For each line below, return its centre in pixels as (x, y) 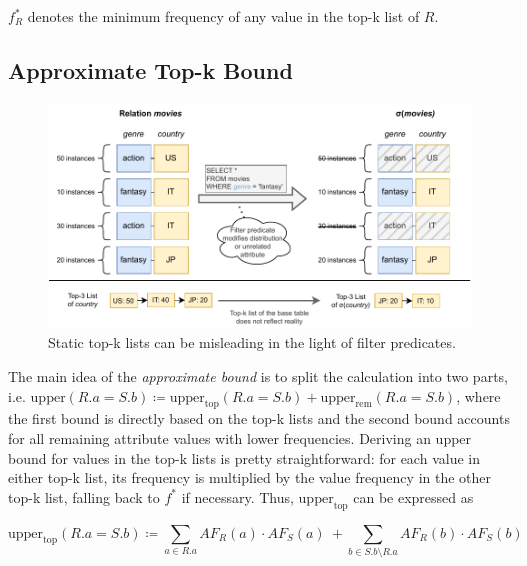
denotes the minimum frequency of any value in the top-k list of (223, 16)
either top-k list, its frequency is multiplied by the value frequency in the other (250, 477)
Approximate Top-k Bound (150, 69)
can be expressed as (413, 496)
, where (478, 395)
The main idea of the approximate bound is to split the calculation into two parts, (258, 376)
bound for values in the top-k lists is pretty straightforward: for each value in (244, 457)
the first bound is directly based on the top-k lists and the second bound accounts (259, 418)
